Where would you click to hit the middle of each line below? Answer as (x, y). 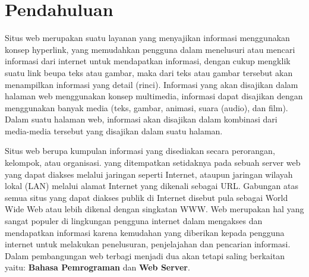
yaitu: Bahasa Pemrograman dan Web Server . (97, 267)
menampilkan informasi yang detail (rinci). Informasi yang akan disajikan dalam (152, 84)
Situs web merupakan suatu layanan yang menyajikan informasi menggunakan (147, 38)
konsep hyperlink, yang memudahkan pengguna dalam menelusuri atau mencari (150, 49)
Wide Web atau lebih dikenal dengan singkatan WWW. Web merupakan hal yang (154, 209)
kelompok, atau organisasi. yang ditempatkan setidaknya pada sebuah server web (153, 163)
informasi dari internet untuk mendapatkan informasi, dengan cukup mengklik (148, 61)
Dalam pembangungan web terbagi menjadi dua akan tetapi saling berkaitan (145, 255)
